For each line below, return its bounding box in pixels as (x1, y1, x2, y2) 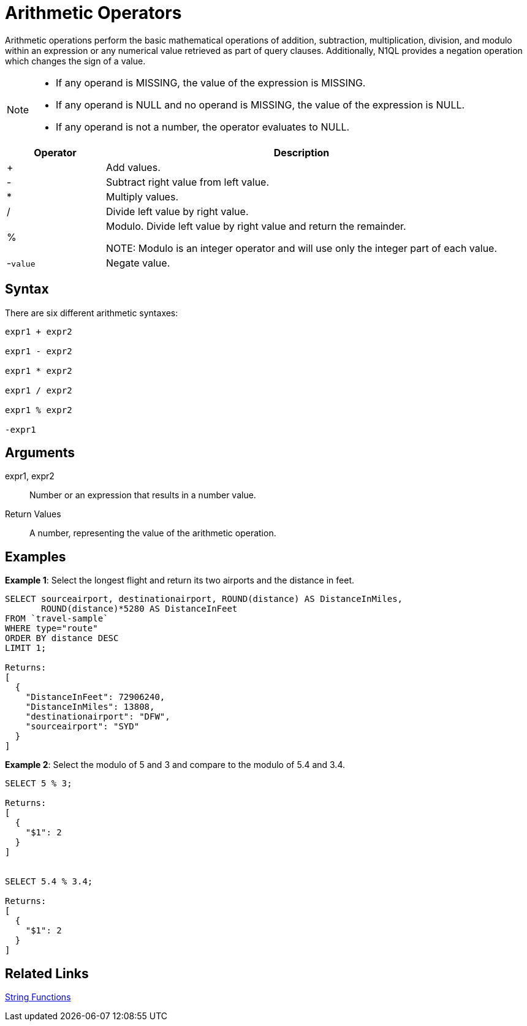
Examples (5, 549, 66, 564)
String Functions (5, 992, 71, 1003)
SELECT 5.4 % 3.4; (5, 876, 93, 887)
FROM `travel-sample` (5, 614, 108, 624)
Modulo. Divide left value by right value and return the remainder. (106, 219, 406, 232)
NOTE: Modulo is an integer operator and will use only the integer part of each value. (106, 241, 498, 254)
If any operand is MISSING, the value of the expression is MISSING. (56, 76, 366, 89)
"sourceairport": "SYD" (25, 721, 140, 732)
